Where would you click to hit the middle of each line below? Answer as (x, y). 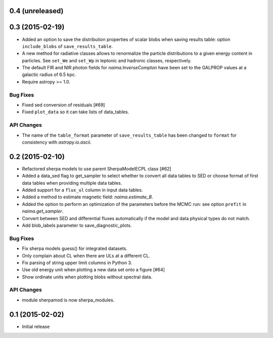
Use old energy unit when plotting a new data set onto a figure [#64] (94, 270)
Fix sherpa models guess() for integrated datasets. (75, 248)
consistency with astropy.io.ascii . (57, 142)
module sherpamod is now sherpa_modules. (68, 300)
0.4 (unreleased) (36, 11)
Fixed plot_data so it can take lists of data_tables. (76, 112)
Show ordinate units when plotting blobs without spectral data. (87, 277)
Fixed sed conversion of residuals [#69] (63, 105)
